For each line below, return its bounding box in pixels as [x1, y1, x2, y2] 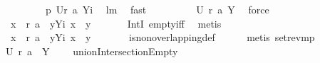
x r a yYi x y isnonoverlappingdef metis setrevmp [10, 30, 315, 45]
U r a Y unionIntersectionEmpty [5, 43, 178, 58]
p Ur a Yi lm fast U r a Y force [45, 2, 269, 16]
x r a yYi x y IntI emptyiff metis [10, 16, 222, 30]
